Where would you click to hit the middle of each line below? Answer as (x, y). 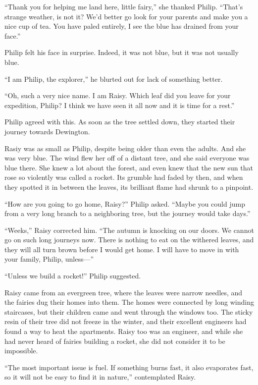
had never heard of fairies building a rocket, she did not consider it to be (115, 341)
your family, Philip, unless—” (49, 259)
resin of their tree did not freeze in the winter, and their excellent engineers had (126, 321)
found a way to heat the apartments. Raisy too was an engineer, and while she (124, 331)
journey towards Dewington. (47, 131)
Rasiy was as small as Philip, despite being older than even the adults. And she (125, 148)
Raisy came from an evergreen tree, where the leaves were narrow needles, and (124, 292)
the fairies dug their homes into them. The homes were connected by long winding (129, 302)
